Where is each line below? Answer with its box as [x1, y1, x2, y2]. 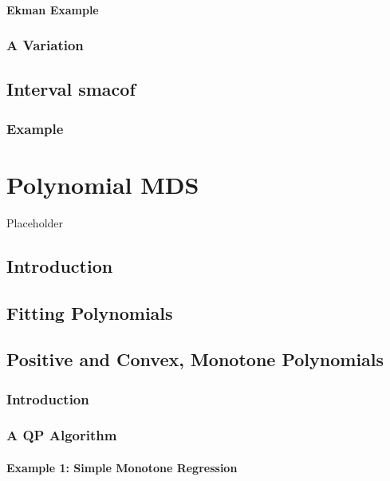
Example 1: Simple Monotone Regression [6, 459, 238, 475]
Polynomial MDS [6, 168, 199, 200]
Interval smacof [6, 77, 136, 101]
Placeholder [6, 214, 64, 231]
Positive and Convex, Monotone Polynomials [6, 347, 384, 372]
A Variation [6, 35, 84, 55]
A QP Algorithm [6, 425, 117, 445]
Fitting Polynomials [6, 300, 173, 325]
